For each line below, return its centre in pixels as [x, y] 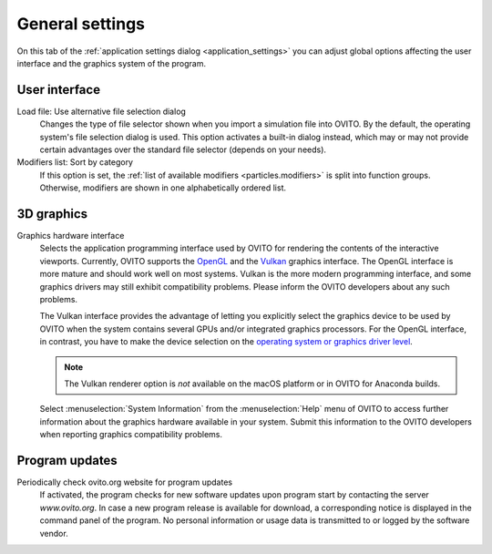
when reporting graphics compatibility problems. [131, 435]
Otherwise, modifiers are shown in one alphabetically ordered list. [163, 188]
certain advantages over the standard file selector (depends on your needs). [183, 149]
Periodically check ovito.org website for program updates [124, 482]
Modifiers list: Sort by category [75, 162]
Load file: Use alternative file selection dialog [102, 111]
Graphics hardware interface [71, 236]
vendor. [54, 533]
